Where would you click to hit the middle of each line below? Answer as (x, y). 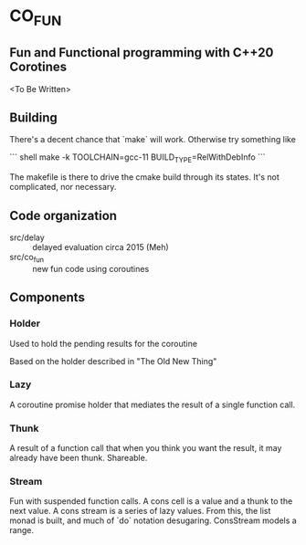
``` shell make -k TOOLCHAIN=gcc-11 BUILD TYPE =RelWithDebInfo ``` (138, 158)
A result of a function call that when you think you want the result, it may (146, 448)
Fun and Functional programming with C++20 (142, 52)
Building (33, 117)
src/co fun (26, 258)
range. (22, 530)
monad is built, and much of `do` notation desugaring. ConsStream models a (153, 520)
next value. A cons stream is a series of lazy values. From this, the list (140, 511)
